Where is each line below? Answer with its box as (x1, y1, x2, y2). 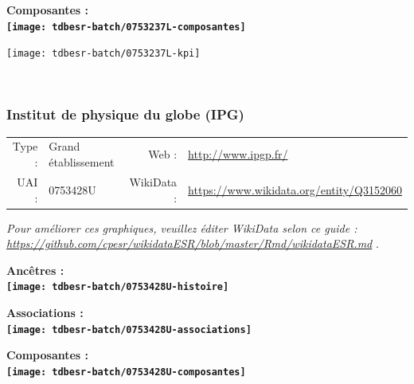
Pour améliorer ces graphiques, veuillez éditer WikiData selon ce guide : (6, 219, 357, 236)
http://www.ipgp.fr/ (188, 146, 288, 163)
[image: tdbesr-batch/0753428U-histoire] (6, 281, 229, 293)
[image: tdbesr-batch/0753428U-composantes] (6, 366, 246, 378)
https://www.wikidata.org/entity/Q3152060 (188, 181, 402, 198)
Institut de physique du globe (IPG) (6, 104, 244, 124)
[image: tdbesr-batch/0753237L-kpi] (6, 48, 201, 60)
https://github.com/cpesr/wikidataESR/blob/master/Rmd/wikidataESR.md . (6, 235, 379, 252)
